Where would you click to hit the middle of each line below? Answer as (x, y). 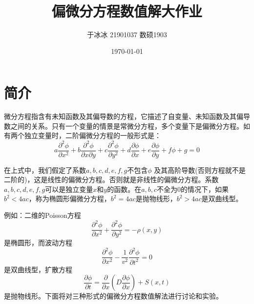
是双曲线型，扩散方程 (38, 269)
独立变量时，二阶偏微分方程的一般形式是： (93, 135)
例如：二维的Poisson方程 (42, 215)
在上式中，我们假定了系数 (45, 170)
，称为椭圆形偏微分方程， (70, 199)
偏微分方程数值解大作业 (127, 11)
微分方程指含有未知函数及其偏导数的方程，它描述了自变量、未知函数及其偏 (124, 116)
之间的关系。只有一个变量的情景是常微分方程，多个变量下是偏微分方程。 (127, 126)
